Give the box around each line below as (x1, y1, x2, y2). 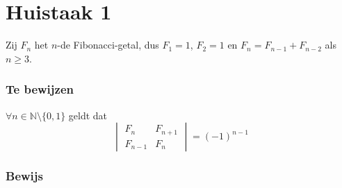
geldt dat (68, 108, 108, 122)
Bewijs (6, 167, 43, 185)
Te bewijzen (6, 80, 74, 98)
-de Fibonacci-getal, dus (57, 37, 159, 52)
